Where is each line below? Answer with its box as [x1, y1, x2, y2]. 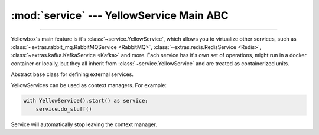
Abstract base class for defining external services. [11, 71, 134, 78]
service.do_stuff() [35, 106, 93, 112]
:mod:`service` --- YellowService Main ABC [11, 9, 229, 22]
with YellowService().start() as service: [23, 97, 148, 104]
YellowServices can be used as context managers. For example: [11, 81, 167, 88]
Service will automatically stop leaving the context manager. [11, 121, 158, 128]
